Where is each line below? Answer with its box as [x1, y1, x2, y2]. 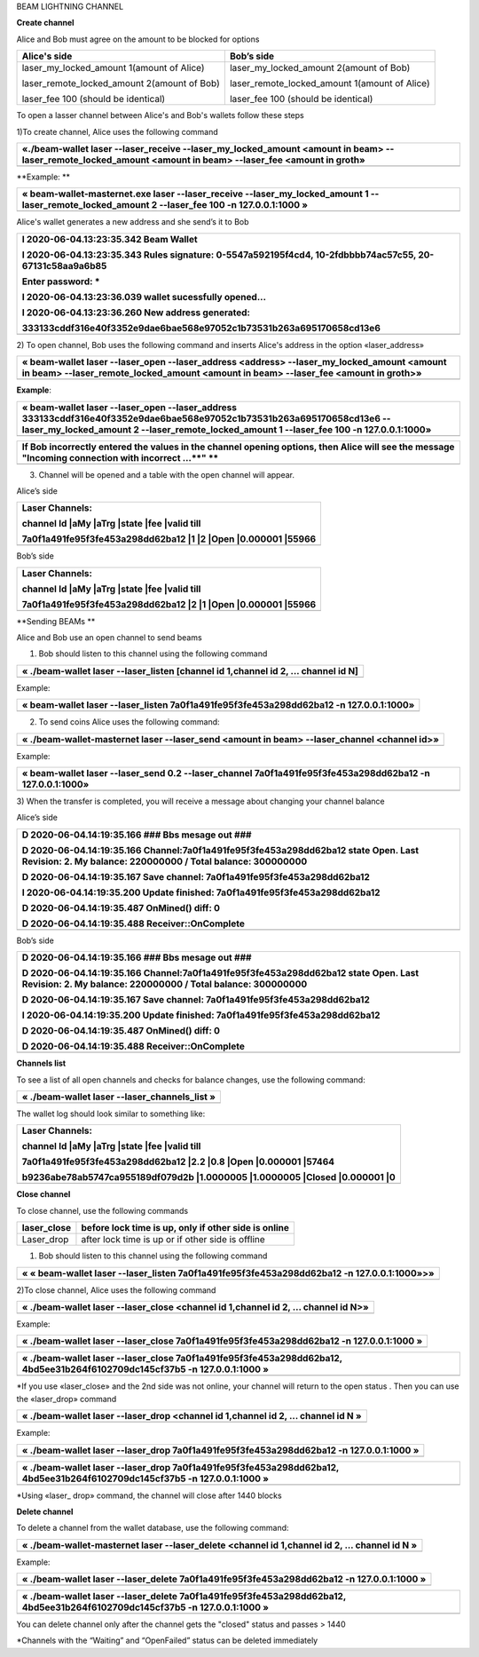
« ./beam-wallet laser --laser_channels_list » [21, 1090, 216, 1103]
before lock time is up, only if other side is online [81, 1222, 290, 1234]
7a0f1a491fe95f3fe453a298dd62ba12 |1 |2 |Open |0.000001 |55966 [21, 533, 317, 545]
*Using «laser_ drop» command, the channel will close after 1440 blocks [16, 1490, 283, 1501]
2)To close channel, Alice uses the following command [16, 1284, 216, 1296]
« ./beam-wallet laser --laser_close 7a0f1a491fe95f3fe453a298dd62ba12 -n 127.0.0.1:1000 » [21, 1335, 423, 1347]
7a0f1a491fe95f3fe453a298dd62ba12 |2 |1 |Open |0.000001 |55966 [21, 598, 317, 610]
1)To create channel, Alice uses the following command [16, 126, 219, 137]
